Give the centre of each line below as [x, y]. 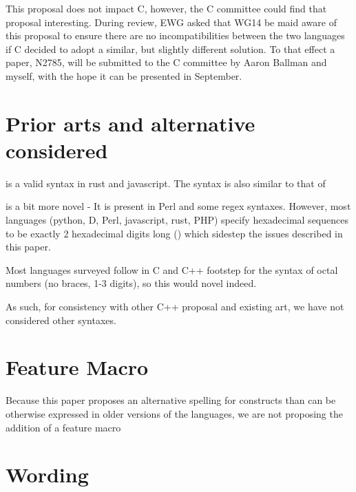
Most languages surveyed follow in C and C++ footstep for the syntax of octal [172, 269]
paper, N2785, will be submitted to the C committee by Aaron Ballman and [166, 62]
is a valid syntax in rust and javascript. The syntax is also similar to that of [166, 183]
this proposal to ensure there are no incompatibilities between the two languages [175, 35]
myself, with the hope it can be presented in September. [124, 75]
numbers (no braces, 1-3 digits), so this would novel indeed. [131, 283]
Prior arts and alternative [130, 123]
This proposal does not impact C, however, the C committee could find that [166, 8]
